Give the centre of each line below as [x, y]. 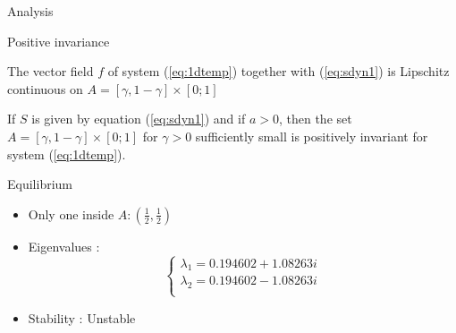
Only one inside [71, 213]
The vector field [51, 71]
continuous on [45, 88]
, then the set [315, 119]
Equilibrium [40, 184]
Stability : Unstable [82, 317]
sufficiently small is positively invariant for [312, 136]
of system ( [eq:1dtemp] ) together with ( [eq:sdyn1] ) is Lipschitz [279, 71]
